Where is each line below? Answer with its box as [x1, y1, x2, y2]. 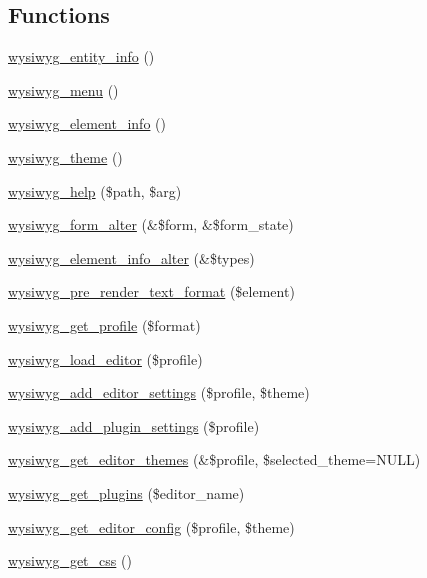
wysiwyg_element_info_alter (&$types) [8, 247, 255, 268]
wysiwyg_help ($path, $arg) [8, 180, 182, 201]
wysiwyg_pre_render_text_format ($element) [8, 281, 295, 302]
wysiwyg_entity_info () [8, 46, 155, 67]
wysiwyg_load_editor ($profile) [8, 348, 203, 369]
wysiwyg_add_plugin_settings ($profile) [8, 415, 260, 436]
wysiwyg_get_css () [8, 550, 132, 571]
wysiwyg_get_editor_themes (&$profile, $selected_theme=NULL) [8, 449, 421, 470]
